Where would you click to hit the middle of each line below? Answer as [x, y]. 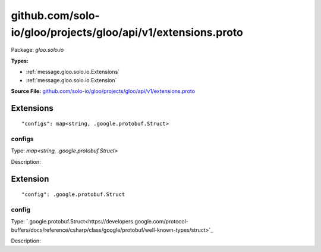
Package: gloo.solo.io [37, 50]
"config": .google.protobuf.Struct [73, 195]
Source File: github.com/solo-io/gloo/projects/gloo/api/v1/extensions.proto [103, 91]
